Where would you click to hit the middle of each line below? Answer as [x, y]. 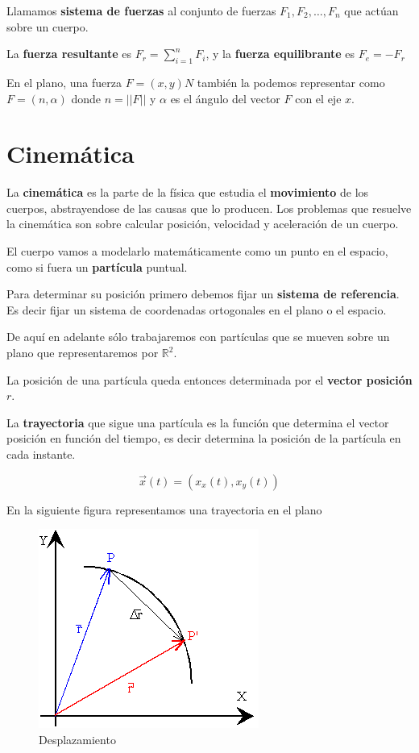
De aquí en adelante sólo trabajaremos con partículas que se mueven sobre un [198, 337]
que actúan [371, 10]
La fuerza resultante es [69, 54]
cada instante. [41, 454]
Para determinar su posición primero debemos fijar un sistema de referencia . [203, 294]
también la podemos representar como [291, 82]
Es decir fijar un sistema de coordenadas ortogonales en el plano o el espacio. [197, 309]
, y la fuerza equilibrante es [280, 54]
